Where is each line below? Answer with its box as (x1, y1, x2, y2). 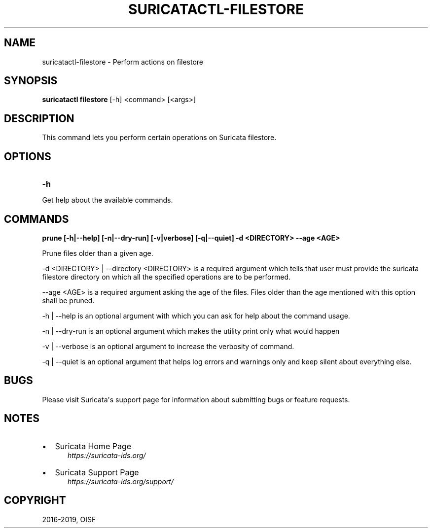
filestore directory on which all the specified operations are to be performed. (42, 272, 290, 281)
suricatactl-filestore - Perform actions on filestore (42, 57, 203, 66)
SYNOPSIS (4, 74, 58, 87)
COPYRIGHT (4, 494, 66, 507)
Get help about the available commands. (42, 196, 173, 205)
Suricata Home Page (55, 441, 132, 451)
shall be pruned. (42, 296, 95, 305)
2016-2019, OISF (42, 515, 96, 524)
